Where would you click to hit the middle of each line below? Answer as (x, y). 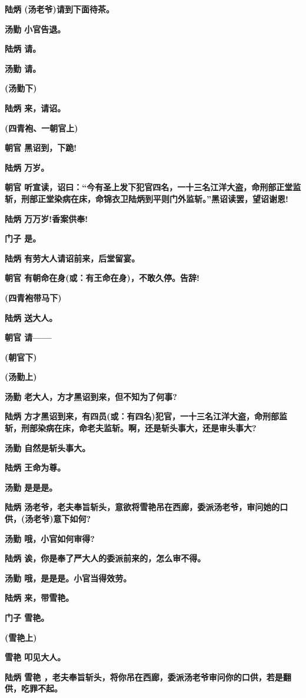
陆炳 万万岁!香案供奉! (46, 218)
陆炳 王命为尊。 (35, 467)
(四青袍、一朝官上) (41, 128)
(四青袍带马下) (33, 297)
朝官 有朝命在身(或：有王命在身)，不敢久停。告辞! (102, 278)
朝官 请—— (28, 337)
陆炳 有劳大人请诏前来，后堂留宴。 (72, 258)
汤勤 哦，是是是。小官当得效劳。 (68, 578)
